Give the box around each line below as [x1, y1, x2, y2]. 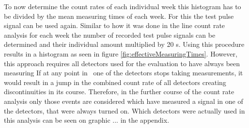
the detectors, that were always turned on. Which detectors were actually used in [4, 105, 245, 115]
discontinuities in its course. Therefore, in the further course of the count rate [4, 86, 234, 97]
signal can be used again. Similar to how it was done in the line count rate [4, 20, 225, 30]
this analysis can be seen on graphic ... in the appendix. [4, 115, 170, 125]
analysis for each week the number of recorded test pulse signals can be [4, 29, 216, 40]
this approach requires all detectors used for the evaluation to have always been [4, 58, 240, 68]
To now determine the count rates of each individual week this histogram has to [4, 1, 241, 11]
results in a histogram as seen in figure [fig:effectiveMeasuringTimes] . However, [4, 48, 237, 58]
